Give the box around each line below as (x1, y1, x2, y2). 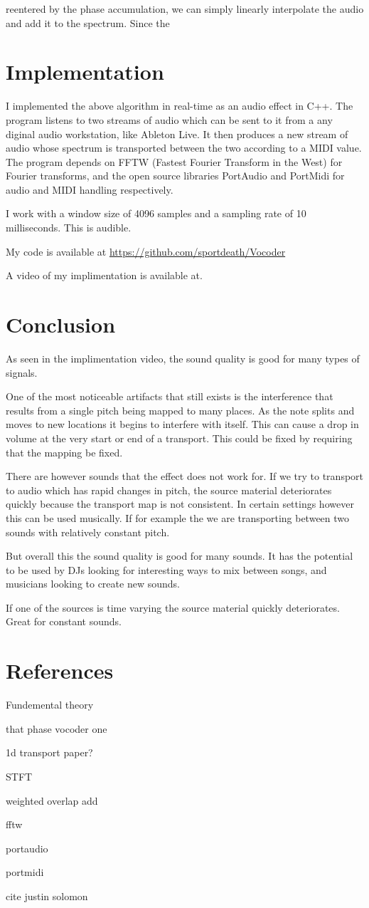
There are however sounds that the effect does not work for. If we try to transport (6, 469, 364, 484)
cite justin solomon (6, 888, 88, 903)
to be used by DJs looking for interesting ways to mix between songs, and (6, 562, 327, 577)
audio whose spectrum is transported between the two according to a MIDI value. (6, 140, 362, 155)
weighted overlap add (6, 793, 98, 808)
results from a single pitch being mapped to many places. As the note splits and (6, 402, 355, 417)
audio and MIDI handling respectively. (6, 182, 173, 197)
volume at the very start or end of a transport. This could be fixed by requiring (6, 430, 353, 445)
